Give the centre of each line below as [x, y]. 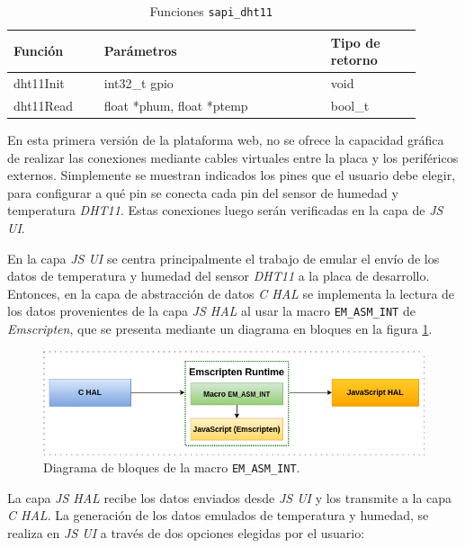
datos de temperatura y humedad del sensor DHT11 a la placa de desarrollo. [219, 276]
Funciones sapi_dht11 [211, 11]
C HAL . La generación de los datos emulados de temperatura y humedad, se [218, 515]
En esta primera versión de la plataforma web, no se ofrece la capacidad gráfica [226, 140]
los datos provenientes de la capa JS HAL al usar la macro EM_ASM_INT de [211, 311]
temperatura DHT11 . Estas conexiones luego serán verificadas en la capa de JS [225, 210]
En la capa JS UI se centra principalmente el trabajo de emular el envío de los [224, 258]
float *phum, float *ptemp [176, 105]
